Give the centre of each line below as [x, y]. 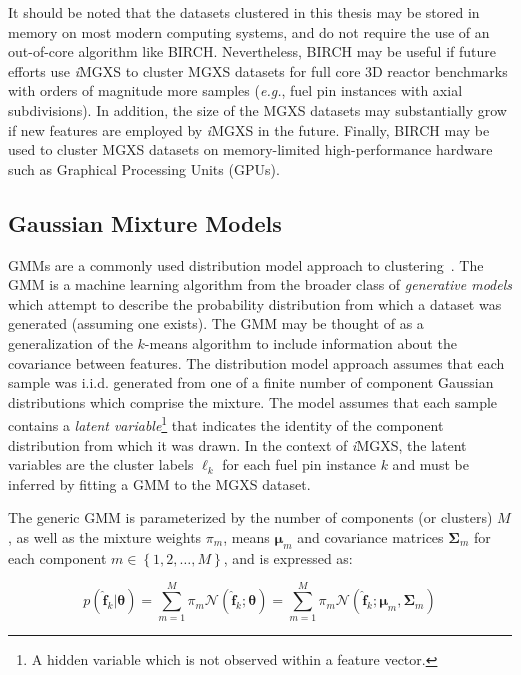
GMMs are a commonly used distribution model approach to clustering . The [246, 264]
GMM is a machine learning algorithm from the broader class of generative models [260, 284]
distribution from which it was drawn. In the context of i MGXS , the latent [237, 444]
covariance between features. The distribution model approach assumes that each [256, 362]
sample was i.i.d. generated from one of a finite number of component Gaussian [251, 382]
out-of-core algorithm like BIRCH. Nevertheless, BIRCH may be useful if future [252, 51]
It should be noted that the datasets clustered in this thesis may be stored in [244, 12]
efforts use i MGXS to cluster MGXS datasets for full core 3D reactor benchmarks [258, 70]
